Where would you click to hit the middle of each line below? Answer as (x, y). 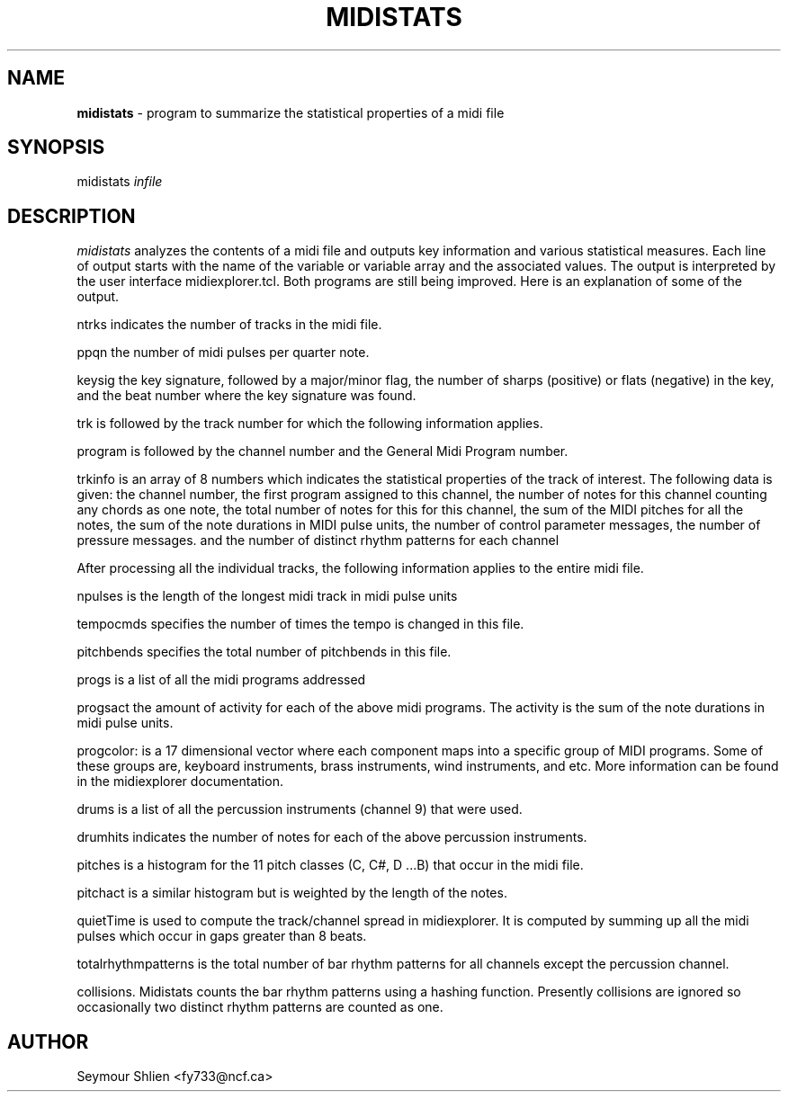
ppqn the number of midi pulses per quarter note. (223, 353)
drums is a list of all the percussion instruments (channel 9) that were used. (300, 809)
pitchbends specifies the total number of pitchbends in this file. (264, 652)
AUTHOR (48, 1041)
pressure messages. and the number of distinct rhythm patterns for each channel (318, 541)
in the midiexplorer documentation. (180, 782)
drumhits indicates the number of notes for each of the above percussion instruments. (332, 837)
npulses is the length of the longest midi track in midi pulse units (267, 596)
